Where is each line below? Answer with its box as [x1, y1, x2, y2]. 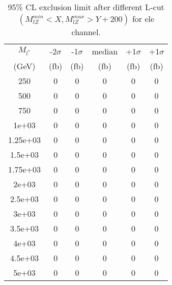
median [92, 45, 118, 57]
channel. [71, 26, 101, 38]
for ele [132, 13, 155, 24]
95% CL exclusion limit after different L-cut [8, 1, 164, 13]
